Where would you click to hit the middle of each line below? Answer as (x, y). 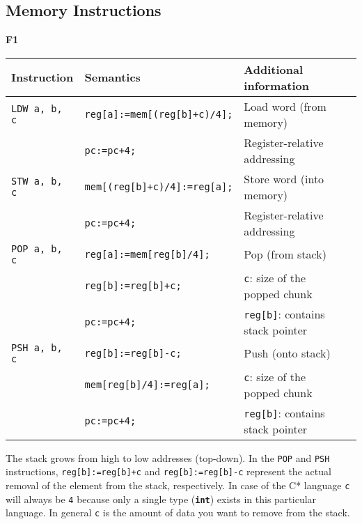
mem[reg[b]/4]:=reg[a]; (147, 384)
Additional (274, 69)
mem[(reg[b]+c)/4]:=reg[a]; (159, 186)
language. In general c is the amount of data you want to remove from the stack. (178, 513)
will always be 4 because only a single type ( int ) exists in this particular (161, 499)
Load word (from (285, 106)
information (277, 85)
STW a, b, (37, 181)
